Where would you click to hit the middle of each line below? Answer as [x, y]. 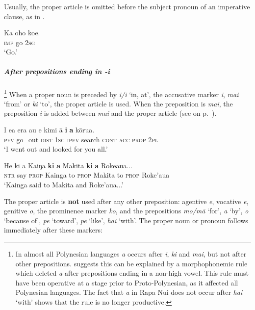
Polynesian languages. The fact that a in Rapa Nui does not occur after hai [129, 292]
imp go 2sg [20, 42]
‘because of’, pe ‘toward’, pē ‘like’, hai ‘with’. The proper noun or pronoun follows [126, 220]
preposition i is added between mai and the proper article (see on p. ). [110, 113]
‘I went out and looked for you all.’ [56, 149]
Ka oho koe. [22, 33]
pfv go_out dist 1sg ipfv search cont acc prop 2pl [81, 139]
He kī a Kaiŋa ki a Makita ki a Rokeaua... [68, 165]
